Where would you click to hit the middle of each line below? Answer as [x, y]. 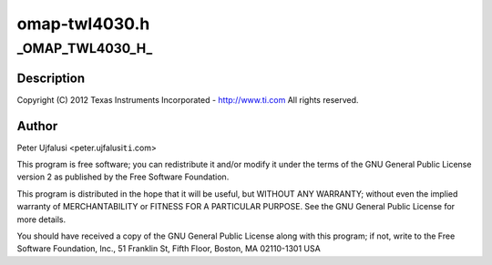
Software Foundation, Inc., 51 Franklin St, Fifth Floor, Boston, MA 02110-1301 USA [169, 249]
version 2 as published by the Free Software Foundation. [123, 177]
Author [37, 126]
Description [51, 78]
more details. [41, 219]
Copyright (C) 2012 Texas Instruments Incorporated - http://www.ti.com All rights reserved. [188, 99]
